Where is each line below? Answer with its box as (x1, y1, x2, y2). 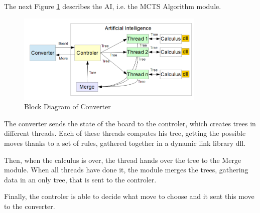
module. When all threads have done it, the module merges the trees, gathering (4, 164, 248, 175)
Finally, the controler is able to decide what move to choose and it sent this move (4, 191, 254, 201)
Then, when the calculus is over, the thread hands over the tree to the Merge (4, 154, 241, 165)
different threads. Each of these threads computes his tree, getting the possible (4, 128, 246, 138)
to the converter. (4, 201, 55, 211)
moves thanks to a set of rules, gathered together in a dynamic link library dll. (4, 138, 246, 148)
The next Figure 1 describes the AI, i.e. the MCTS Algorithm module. (4, 1, 221, 11)
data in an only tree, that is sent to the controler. (4, 174, 157, 184)
